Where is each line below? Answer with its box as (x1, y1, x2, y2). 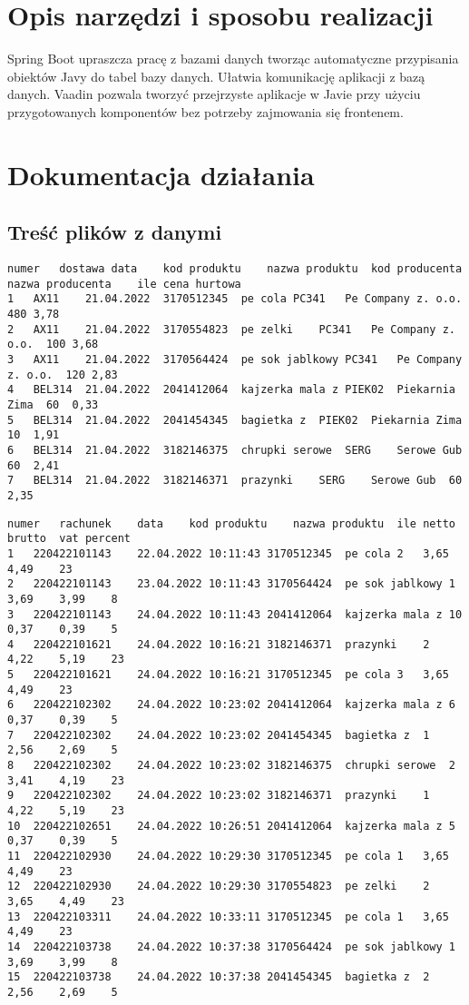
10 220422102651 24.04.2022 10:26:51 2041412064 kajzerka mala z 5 (7, 819, 455, 833)
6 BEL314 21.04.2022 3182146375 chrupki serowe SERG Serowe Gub (7, 443, 463, 457)
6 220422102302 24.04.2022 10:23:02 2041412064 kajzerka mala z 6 (7, 698, 455, 712)
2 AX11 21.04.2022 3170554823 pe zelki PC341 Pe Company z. (7, 322, 455, 336)
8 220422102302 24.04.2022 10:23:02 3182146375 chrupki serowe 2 (7, 759, 455, 773)
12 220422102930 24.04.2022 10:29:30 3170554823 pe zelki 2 (7, 880, 430, 893)
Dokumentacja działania (7, 155, 315, 192)
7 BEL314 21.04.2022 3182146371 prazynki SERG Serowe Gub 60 (7, 474, 463, 488)
